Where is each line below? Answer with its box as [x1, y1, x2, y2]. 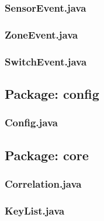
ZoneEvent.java [5, 27, 78, 42]
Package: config [5, 84, 99, 102]
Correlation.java [5, 176, 82, 191]
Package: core [5, 146, 89, 164]
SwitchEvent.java [5, 54, 87, 68]
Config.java [5, 115, 58, 130]
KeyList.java [5, 203, 65, 217]
